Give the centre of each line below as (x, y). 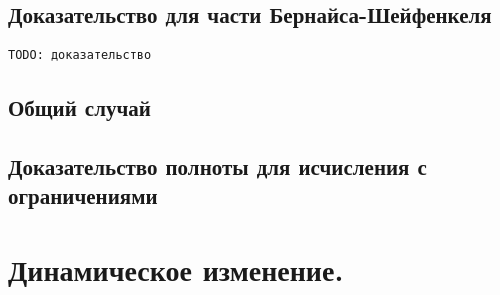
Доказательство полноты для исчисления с (217, 166)
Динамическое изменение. (176, 269)
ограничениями (83, 195)
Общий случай (79, 107)
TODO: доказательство (80, 55)
